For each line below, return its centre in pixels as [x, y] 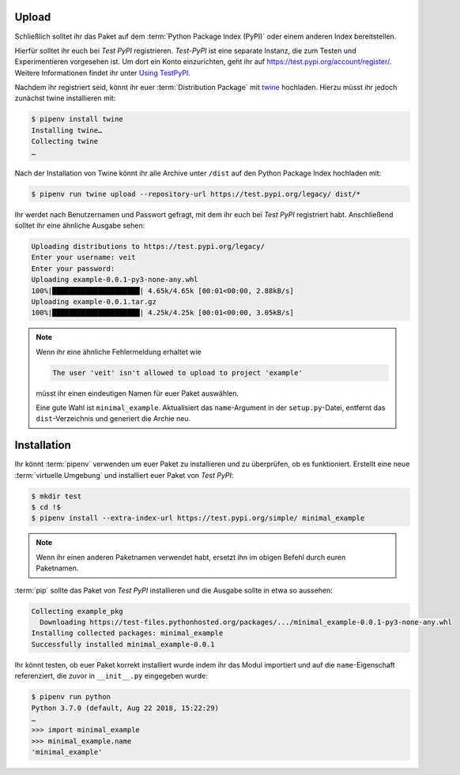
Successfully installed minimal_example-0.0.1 [123, 644]
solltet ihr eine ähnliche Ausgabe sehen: [80, 225]
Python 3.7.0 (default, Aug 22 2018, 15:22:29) [125, 708]
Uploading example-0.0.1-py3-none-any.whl [115, 280]
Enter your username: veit [83, 258]
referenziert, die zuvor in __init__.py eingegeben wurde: [111, 676]
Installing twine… [67, 130]
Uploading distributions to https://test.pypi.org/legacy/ [148, 246]
